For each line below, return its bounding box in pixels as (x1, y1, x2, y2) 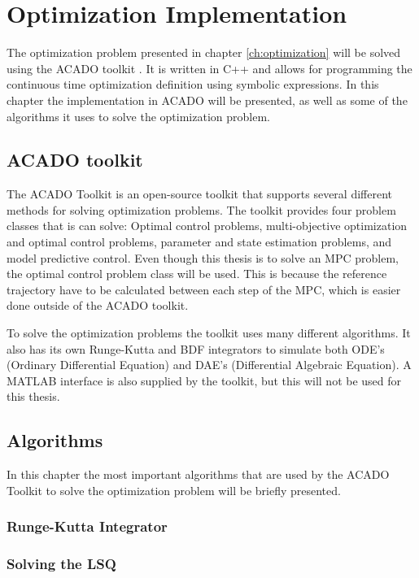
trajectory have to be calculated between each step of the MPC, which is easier (7, 280, 401, 298)
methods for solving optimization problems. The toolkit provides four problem (7, 201, 396, 218)
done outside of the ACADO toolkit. (7, 297, 189, 314)
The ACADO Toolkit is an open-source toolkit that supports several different (7, 185, 393, 202)
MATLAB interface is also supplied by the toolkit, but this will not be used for (7, 372, 402, 389)
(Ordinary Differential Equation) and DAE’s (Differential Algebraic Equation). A (7, 356, 412, 373)
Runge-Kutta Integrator (7, 516, 168, 537)
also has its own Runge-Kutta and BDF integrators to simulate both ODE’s (7, 340, 385, 357)
